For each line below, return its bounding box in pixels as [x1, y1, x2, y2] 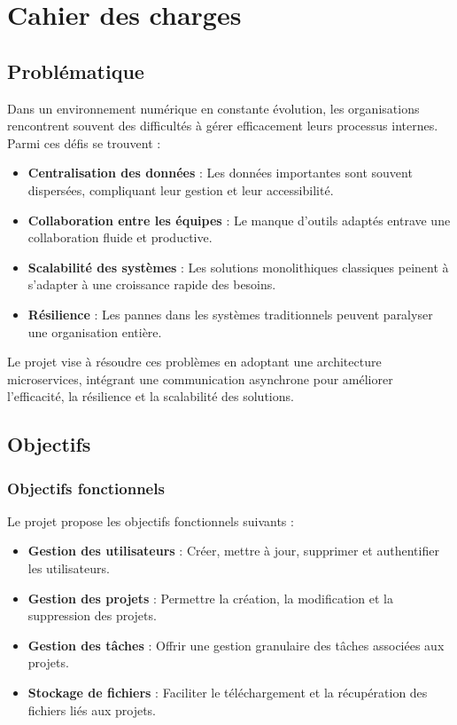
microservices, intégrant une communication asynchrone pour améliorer [7, 369, 393, 388]
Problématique [7, 57, 144, 84]
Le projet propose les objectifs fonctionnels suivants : [7, 511, 294, 530]
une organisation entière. [27, 322, 162, 341]
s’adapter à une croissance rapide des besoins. [27, 275, 276, 294]
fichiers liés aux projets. [27, 700, 156, 719]
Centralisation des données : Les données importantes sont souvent [27, 163, 413, 182]
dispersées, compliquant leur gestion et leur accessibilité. [27, 180, 334, 199]
